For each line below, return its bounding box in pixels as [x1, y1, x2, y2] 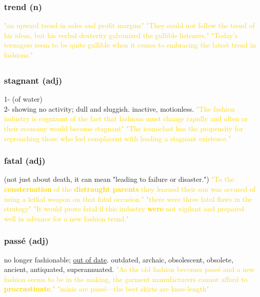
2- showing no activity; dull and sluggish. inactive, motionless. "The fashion [4, 103, 235, 114]
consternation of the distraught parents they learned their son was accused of [4, 184, 255, 194]
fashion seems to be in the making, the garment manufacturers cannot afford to [4, 273, 247, 284]
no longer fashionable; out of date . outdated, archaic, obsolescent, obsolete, [4, 254, 233, 264]
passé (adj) [4, 234, 49, 247]
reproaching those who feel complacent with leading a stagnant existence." [4, 133, 231, 143]
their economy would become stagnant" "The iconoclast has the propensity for [4, 123, 243, 134]
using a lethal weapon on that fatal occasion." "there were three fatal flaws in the [4, 193, 252, 204]
